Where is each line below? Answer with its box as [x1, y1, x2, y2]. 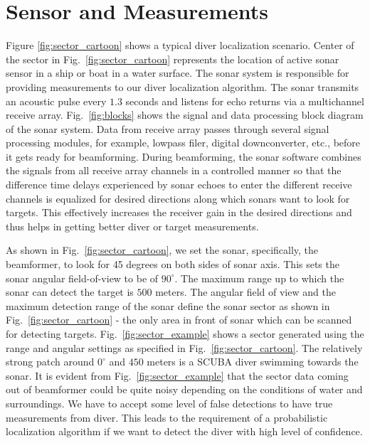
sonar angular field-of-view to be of [6, 270, 159, 285]
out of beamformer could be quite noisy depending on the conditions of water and [6, 382, 363, 397]
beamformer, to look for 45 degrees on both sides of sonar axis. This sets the [6, 257, 339, 272]
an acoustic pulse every [6, 93, 107, 108]
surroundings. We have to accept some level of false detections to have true [6, 395, 333, 410]
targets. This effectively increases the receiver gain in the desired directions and [6, 205, 352, 220]
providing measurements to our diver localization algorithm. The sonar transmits [6, 79, 359, 94]
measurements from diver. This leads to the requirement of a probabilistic [6, 410, 328, 425]
